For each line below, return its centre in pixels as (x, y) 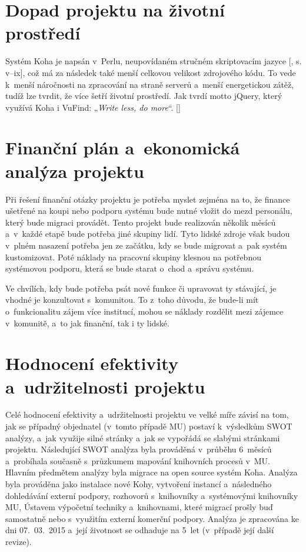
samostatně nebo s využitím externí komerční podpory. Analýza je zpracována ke (152, 518)
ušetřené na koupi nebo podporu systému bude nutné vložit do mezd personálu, (149, 211)
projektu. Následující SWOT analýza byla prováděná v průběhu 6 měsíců (139, 449)
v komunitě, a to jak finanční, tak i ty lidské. (87, 323)
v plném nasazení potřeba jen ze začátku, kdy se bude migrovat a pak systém (146, 245)
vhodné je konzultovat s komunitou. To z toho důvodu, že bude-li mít (132, 300)
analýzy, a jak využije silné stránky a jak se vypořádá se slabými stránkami (143, 437)
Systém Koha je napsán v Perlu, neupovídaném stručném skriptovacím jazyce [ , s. (154, 61)
